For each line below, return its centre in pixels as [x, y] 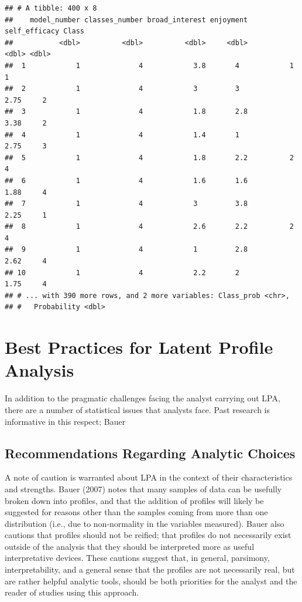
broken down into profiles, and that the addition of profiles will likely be [134, 500]
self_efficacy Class [45, 31]
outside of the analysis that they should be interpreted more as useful [130, 546]
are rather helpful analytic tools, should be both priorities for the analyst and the [151, 581]
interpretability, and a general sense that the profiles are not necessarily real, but [150, 569]
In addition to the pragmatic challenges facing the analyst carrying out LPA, [143, 398]
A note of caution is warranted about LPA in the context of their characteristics [149, 477]
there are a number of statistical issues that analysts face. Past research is [137, 409]
